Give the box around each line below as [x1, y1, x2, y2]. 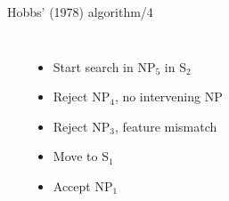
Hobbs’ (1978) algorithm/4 [7, 3, 153, 20]
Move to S [53, 147, 110, 165]
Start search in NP [53, 57, 156, 76]
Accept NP [53, 176, 113, 195]
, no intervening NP [114, 87, 223, 106]
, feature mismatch [114, 117, 217, 135]
